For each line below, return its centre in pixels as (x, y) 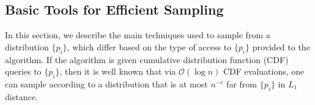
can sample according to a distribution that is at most (106, 83)
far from (242, 83)
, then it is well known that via (118, 71)
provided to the (281, 46)
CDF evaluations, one (264, 71)
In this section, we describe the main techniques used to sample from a (138, 35)
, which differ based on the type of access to (149, 46)
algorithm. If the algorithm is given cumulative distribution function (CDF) (147, 59)
